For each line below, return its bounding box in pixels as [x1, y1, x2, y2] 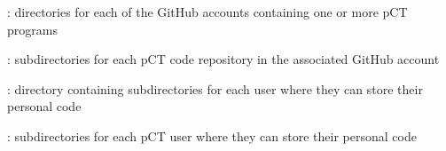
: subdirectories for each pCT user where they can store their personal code [7, 126, 417, 145]
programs [7, 20, 58, 38]
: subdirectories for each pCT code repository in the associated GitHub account [7, 50, 440, 68]
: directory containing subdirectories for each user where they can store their [7, 79, 423, 98]
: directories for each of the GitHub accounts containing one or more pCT [7, 3, 408, 20]
